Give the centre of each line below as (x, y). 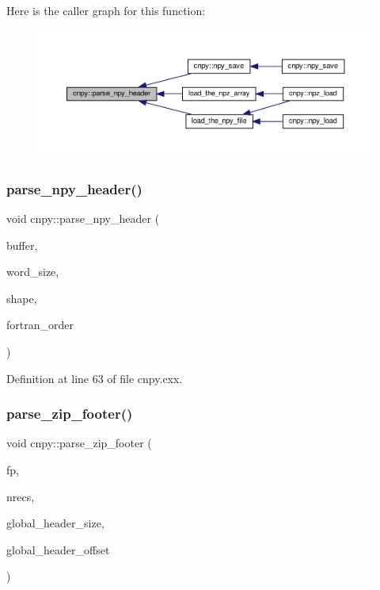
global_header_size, (55, 523)
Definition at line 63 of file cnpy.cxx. (95, 378)
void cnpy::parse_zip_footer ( (79, 443)
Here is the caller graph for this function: (106, 10)
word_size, (33, 272)
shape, (22, 298)
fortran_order (40, 325)
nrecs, (21, 496)
